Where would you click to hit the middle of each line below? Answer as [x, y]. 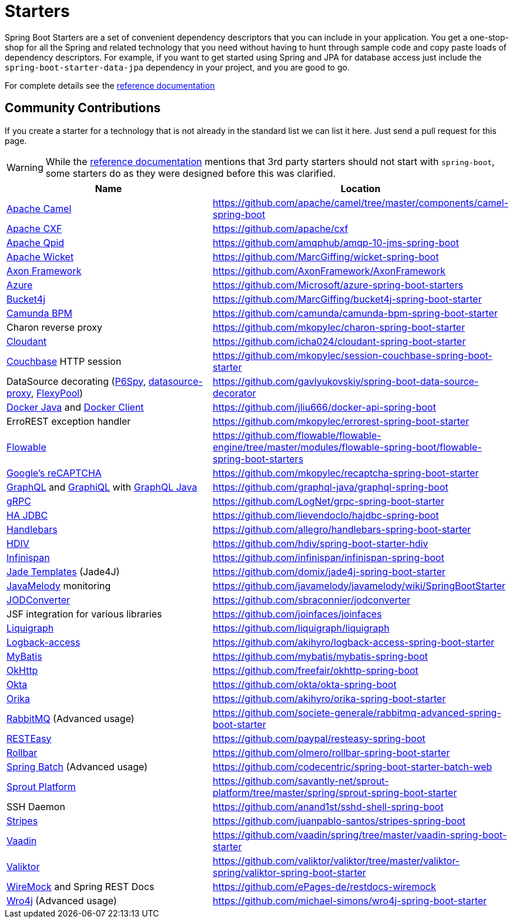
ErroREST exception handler [69, 421]
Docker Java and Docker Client [75, 407]
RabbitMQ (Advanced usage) [71, 718]
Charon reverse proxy [55, 327]
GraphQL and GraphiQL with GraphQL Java [102, 487]
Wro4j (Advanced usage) [62, 900]
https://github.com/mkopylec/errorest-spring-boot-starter [341, 421]
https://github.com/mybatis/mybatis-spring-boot [321, 656]
